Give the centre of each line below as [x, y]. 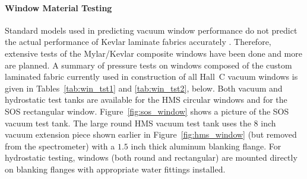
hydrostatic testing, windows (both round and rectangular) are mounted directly [151, 157]
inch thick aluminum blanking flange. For [206, 146]
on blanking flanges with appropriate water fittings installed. [115, 169]
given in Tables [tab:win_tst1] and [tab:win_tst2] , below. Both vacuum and [144, 88]
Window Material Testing [58, 7]
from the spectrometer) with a [60, 146]
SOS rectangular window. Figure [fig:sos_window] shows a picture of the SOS [147, 111]
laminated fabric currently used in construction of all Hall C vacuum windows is [151, 77]
